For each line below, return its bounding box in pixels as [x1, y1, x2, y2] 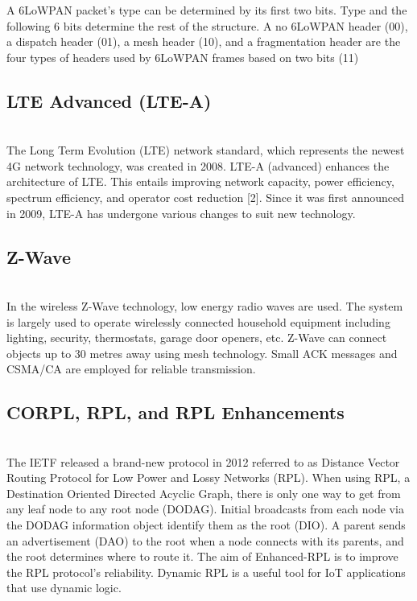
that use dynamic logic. [6, 579, 122, 596]
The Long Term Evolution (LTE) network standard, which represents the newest [6, 142, 405, 158]
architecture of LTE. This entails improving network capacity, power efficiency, [6, 173, 394, 190]
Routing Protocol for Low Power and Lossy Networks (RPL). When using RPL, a [6, 469, 411, 486]
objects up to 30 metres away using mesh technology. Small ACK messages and [6, 344, 398, 361]
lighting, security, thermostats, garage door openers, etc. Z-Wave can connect [6, 329, 387, 346]
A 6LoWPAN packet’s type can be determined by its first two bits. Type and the [6, 2, 407, 18]
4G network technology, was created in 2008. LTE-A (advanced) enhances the [6, 157, 390, 174]
